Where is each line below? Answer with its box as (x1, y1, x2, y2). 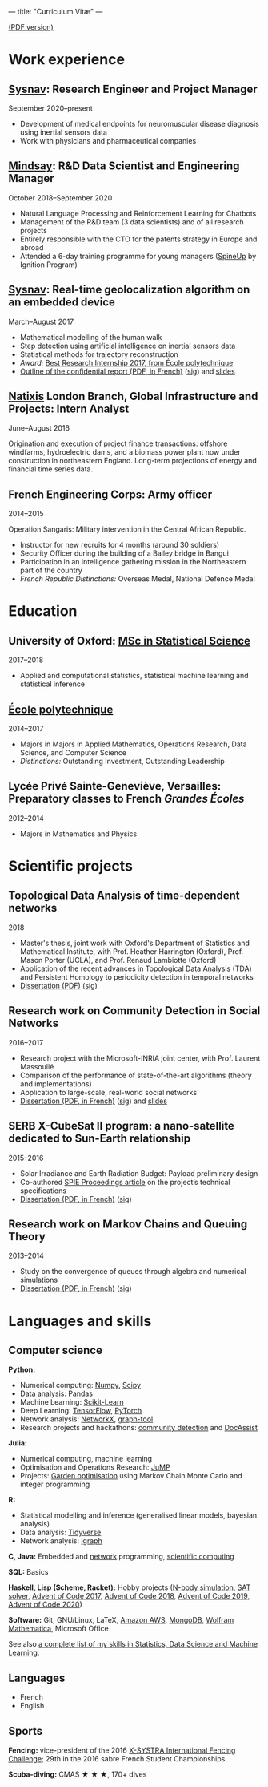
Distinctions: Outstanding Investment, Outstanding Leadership (19, 757, 226, 766)
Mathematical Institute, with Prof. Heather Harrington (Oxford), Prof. (19, 946, 244, 956)
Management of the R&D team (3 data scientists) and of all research (19, 216, 244, 227)
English (19, 1701, 45, 1711)
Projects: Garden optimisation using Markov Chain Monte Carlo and (19, 1471, 242, 1481)
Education (8, 602, 78, 621)
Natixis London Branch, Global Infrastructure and (8, 390, 258, 403)
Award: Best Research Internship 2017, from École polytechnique (19, 358, 234, 367)
